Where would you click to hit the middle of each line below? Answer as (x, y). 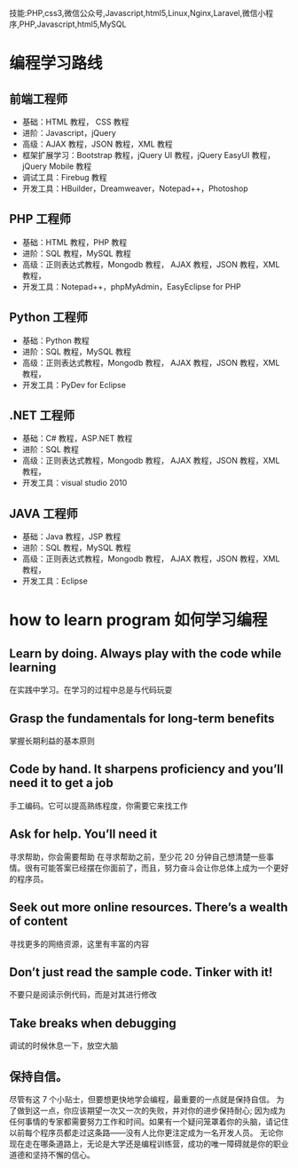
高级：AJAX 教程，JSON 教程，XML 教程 (97, 144)
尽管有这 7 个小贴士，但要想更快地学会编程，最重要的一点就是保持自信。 (142, 1099)
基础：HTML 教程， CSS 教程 (75, 122)
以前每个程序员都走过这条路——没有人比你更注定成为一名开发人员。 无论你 (146, 1132)
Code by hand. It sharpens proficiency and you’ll (146, 770)
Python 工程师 (49, 318)
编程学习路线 (56, 64)
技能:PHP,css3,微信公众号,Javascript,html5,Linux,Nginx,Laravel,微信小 (137, 13)
